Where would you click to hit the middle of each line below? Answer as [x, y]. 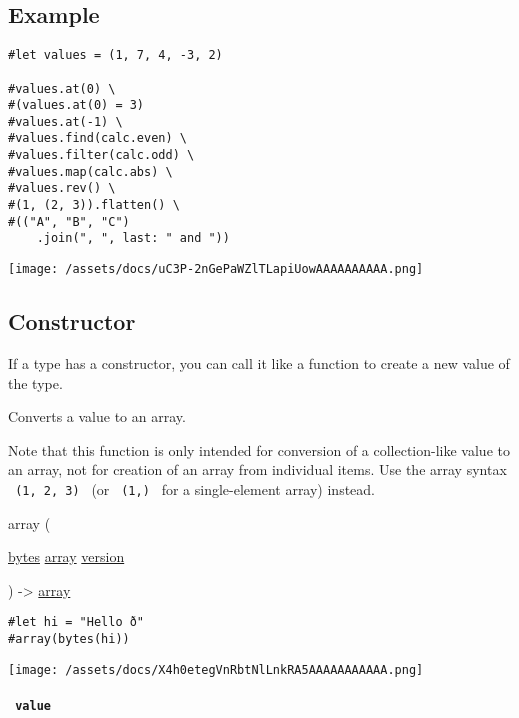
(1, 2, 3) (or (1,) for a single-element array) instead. [195, 488]
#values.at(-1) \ [65, 121]
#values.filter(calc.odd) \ [101, 155]
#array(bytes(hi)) [69, 639]
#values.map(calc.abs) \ [90, 171]
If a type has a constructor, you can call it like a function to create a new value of [259, 362]
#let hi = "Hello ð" [76, 622]
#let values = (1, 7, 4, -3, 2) [115, 55]
